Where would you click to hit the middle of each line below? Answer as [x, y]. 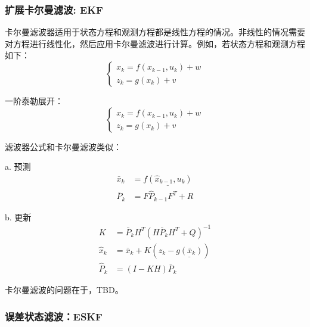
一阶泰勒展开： [34, 101]
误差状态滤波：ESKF [54, 316]
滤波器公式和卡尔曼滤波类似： [63, 146]
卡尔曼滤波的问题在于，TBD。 [64, 290]
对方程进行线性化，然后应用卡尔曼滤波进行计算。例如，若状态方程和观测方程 [155, 43]
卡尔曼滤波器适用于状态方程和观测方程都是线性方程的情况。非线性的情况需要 [155, 32]
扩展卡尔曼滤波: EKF [54, 9]
